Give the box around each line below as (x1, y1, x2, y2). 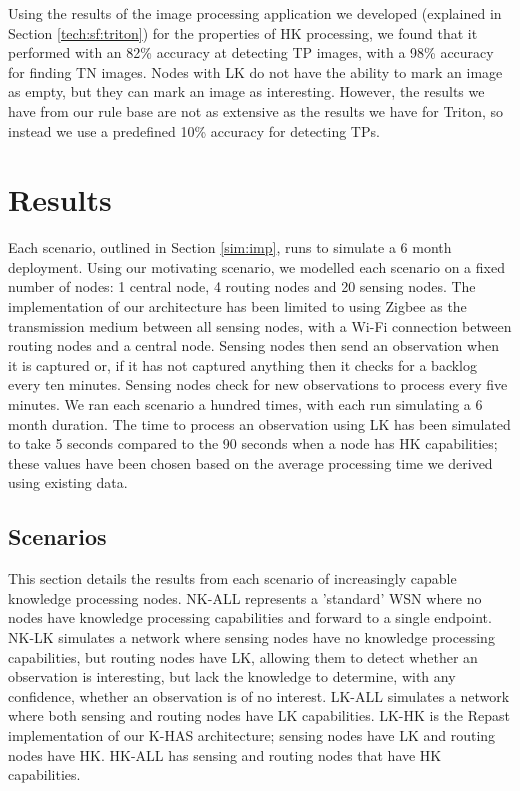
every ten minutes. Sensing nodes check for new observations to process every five (8, 374, 508, 395)
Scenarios (8, 521, 107, 552)
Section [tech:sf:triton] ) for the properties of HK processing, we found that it (8, 22, 478, 43)
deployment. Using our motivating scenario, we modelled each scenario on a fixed (8, 256, 505, 277)
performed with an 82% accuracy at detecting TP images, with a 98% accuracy (8, 42, 494, 63)
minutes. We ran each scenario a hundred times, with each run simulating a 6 (8, 394, 483, 415)
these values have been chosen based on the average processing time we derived (8, 452, 493, 473)
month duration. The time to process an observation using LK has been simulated (8, 413, 511, 434)
